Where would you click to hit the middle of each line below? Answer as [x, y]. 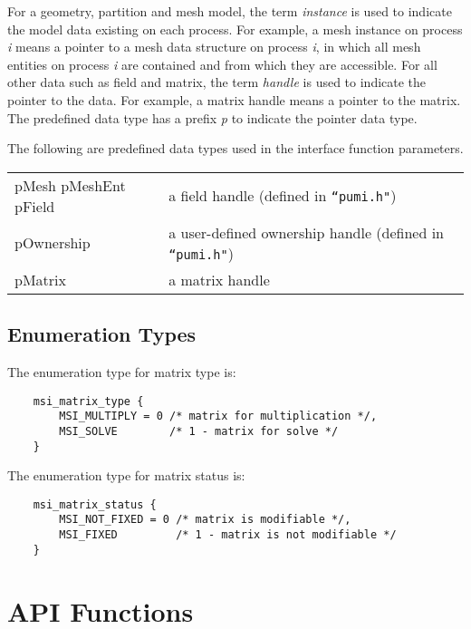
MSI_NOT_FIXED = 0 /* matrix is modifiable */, [205, 520]
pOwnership [53, 243]
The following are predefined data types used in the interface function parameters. [235, 148]
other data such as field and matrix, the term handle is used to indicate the [217, 82]
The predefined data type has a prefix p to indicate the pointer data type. [212, 117]
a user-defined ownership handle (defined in [307, 232]
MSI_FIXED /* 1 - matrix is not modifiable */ [228, 535]
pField [35, 206]
